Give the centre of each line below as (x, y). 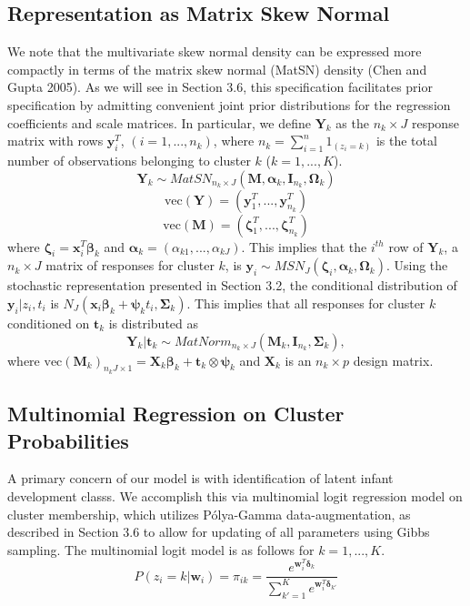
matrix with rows (55, 141)
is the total (406, 141)
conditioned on (49, 323)
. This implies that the (304, 246)
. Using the (417, 265)
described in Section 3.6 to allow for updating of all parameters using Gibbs (219, 532)
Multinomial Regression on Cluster (176, 414)
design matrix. (393, 360)
